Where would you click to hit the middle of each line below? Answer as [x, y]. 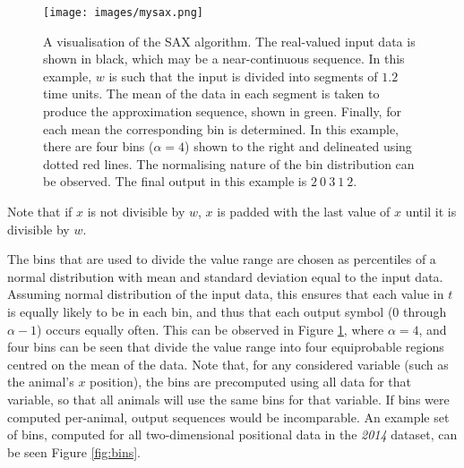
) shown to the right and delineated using [298, 146]
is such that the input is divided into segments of [243, 76]
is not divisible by [136, 211]
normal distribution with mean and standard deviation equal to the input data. [225, 276]
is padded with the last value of [304, 211]
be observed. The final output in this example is [175, 181]
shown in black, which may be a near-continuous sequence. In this [224, 59]
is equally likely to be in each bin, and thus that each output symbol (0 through [227, 311]
